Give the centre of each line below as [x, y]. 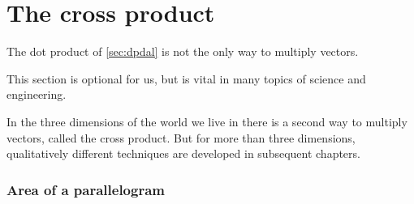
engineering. [37, 94]
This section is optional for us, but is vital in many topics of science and [186, 78]
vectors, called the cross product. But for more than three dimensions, [181, 137]
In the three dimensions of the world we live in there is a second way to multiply [207, 121]
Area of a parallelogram [86, 189]
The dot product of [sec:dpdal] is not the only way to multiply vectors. [183, 51]
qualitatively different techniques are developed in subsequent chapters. [183, 153]
